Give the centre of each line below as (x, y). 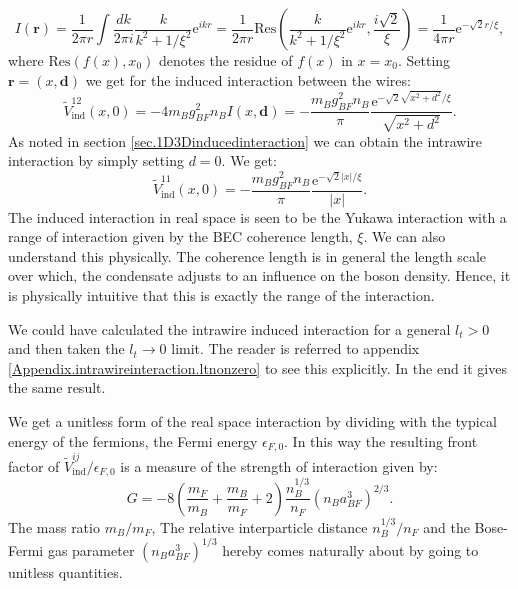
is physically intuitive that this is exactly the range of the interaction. (221, 295)
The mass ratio (54, 526)
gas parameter (91, 549)
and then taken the (66, 348)
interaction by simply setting (96, 160)
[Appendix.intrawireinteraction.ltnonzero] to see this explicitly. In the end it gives (257, 367)
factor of (34, 465)
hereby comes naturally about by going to (350, 549)
